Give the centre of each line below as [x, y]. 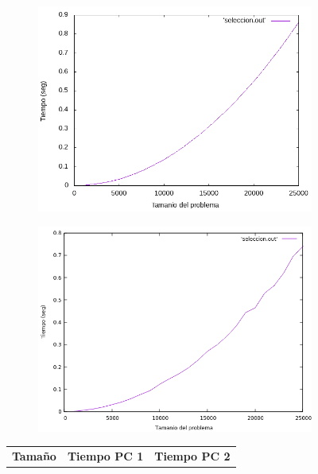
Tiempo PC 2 [192, 455]
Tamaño [34, 455]
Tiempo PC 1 [105, 455]
